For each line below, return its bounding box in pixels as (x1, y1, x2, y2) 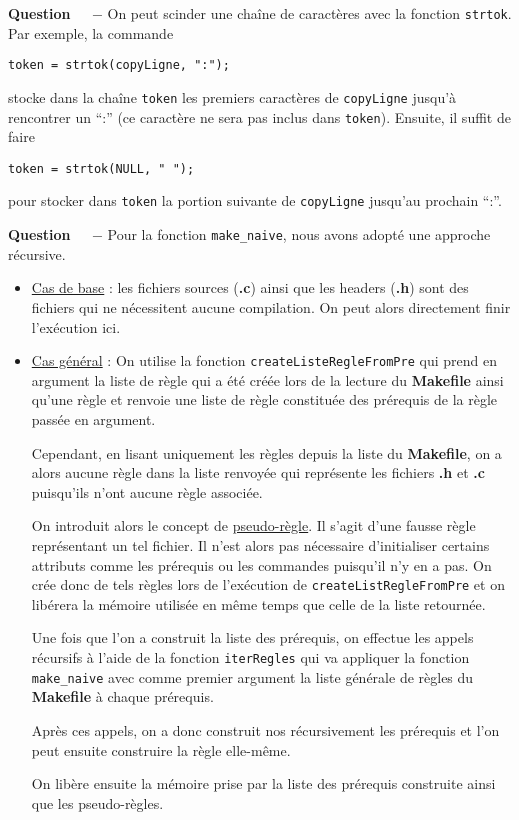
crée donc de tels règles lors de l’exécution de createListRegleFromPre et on (31, 574, 505, 595)
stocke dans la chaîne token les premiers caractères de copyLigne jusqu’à (8, 86, 457, 107)
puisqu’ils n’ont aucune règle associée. (31, 481, 263, 502)
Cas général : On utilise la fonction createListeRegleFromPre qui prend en (31, 350, 497, 371)
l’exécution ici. (31, 316, 121, 337)
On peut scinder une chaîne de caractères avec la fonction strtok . (107, 3, 512, 23)
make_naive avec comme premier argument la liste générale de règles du (31, 666, 474, 687)
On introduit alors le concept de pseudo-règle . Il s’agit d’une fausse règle (31, 515, 476, 536)
